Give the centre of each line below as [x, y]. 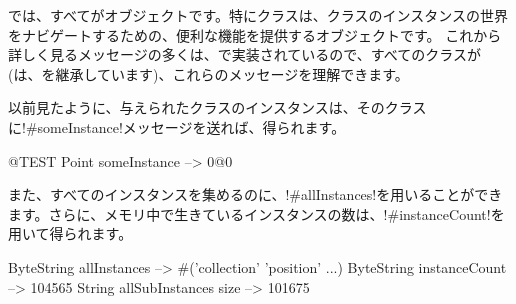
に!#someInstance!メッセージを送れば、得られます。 [177, 126]
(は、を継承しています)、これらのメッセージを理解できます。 [208, 73]
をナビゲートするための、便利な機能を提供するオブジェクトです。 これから [255, 34]
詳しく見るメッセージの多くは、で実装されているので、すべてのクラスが [244, 54]
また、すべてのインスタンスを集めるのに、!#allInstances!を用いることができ [255, 194]
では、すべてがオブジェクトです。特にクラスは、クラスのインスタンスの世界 [258, 15]
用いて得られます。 [70, 233]
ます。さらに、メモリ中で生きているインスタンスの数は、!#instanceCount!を [256, 213]
